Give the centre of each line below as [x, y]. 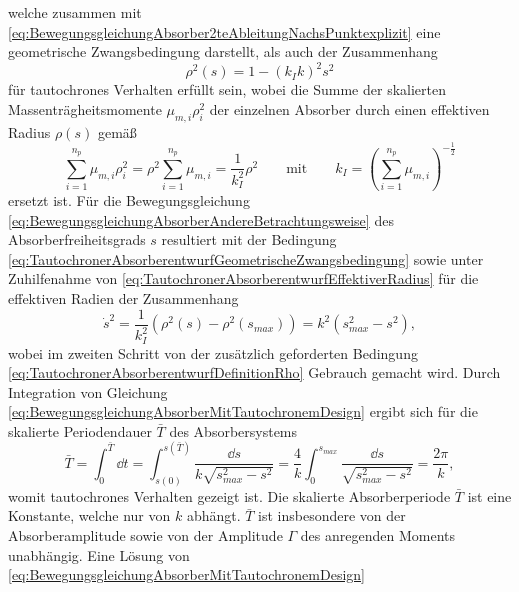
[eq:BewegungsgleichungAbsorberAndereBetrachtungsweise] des [201, 219]
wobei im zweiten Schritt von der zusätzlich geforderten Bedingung [213, 352]
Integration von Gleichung [88, 391]
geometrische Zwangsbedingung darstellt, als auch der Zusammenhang [223, 51]
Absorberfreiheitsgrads [77, 239]
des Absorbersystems [233, 430]
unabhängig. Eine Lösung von [99, 554]
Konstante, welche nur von [89, 515]
